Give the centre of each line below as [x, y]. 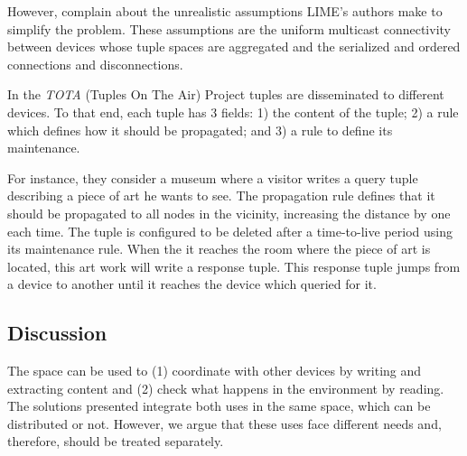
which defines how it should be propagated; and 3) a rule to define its [200, 130]
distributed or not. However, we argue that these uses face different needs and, [224, 423]
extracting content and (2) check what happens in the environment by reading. [226, 388]
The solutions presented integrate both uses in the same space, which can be [219, 406]
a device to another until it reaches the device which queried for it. [192, 284]
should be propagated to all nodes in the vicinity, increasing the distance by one [229, 213]
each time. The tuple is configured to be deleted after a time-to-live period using [230, 231]
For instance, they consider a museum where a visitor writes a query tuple [213, 177]
